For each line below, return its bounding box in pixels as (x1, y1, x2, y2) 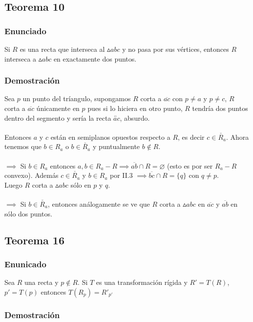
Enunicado (4, 258, 46, 270)
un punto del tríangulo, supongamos (22, 93, 131, 104)
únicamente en (36, 103, 80, 113)
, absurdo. (120, 112, 150, 123)
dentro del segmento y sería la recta (4, 112, 111, 123)
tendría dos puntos (192, 103, 248, 113)
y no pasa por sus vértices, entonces (122, 44, 229, 54)
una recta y (24, 277, 59, 287)
